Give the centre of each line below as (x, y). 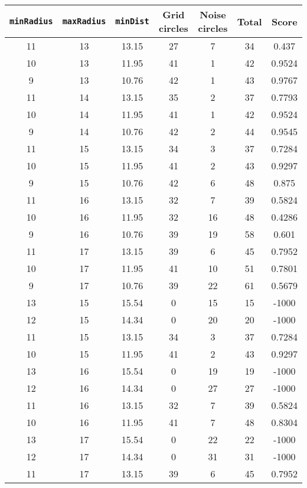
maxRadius (84, 21)
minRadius (31, 21)
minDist (132, 21)
